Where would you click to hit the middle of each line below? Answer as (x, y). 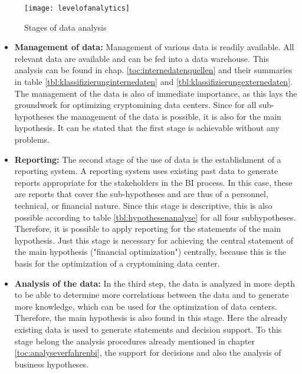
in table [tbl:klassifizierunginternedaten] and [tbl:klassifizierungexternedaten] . (153, 82)
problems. (32, 139)
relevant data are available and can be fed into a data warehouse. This (142, 58)
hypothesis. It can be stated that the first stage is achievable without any (147, 128)
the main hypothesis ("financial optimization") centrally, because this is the (150, 252)
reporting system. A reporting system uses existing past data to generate (146, 171)
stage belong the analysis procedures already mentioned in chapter (135, 341)
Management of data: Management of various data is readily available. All (154, 47)
